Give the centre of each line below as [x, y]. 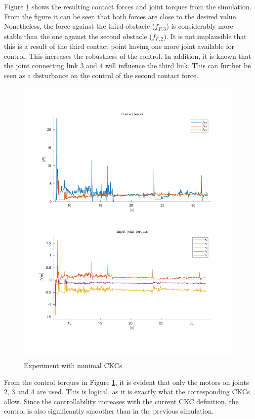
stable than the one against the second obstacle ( [78, 36]
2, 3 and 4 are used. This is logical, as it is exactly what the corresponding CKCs [127, 392]
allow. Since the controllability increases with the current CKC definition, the [121, 401]
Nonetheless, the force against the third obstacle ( [80, 26]
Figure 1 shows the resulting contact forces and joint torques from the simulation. [128, 6]
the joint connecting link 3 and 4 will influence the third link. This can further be [127, 65]
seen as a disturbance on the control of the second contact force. [101, 75]
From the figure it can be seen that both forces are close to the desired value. [121, 16]
